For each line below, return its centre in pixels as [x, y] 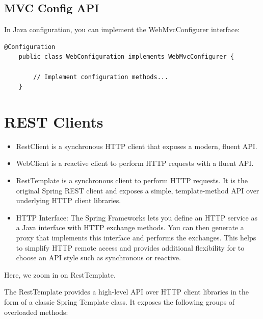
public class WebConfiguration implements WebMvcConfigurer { [126, 57]
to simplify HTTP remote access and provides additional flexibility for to [130, 247]
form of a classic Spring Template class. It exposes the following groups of [120, 302]
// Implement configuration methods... [101, 77]
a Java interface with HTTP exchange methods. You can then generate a [130, 227]
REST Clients [54, 121]
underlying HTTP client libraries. [69, 200]
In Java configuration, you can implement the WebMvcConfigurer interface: [122, 29]
